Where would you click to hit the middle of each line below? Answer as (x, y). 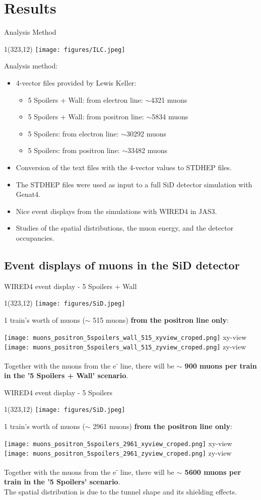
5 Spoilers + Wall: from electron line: (85, 99)
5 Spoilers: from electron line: (73, 133)
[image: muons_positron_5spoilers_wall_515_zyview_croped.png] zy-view (125, 347)
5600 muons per (213, 472)
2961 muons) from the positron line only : (162, 426)
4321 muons (169, 99)
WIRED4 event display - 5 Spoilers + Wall (71, 286)
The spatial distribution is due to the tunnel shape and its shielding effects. (120, 491)
